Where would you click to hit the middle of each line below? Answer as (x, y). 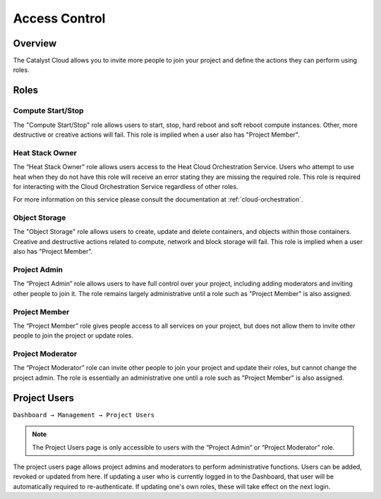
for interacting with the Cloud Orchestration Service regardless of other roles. (126, 186)
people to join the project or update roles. (73, 335)
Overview (35, 43)
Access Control (59, 18)
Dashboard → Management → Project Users (84, 415)
